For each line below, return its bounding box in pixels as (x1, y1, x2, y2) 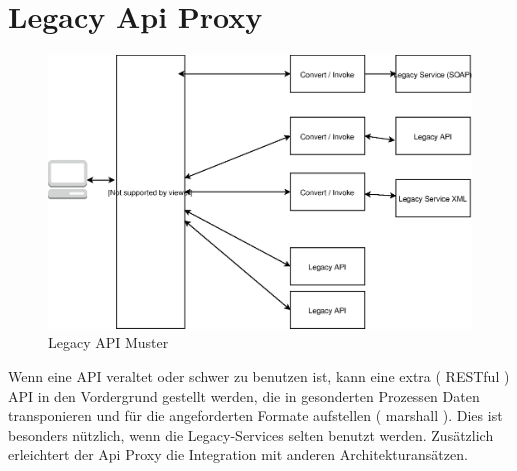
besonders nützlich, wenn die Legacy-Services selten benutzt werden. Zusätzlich (8, 424, 494, 445)
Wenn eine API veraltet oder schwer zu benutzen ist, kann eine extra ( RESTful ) (8, 366, 510, 386)
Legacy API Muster (48, 332, 169, 353)
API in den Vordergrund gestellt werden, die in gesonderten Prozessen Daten (8, 385, 480, 406)
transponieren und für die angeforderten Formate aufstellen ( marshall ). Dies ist (8, 405, 503, 426)
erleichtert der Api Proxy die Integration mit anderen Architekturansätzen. (8, 444, 468, 465)
